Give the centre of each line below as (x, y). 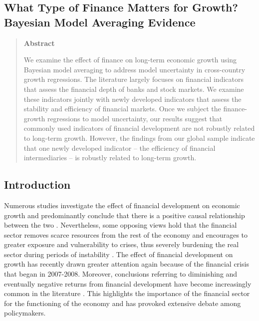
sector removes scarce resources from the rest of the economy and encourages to (126, 234)
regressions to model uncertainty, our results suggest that (135, 118)
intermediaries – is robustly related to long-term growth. (110, 158)
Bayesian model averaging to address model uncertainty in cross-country (134, 69)
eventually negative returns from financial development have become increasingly (128, 283)
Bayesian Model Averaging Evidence (100, 22)
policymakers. (25, 313)
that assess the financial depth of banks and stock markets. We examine (134, 89)
